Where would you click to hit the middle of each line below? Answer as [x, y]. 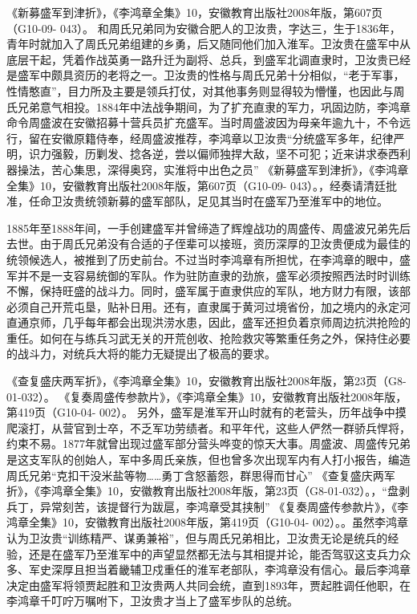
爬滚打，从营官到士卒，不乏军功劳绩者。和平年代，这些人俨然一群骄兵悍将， [208, 427]
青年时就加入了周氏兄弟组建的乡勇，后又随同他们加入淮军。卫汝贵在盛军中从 [208, 44]
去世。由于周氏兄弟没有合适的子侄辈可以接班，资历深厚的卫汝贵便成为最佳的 [208, 244]
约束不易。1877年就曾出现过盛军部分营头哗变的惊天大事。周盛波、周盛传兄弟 [208, 443]
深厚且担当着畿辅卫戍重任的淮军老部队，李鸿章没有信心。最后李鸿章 [231, 569]
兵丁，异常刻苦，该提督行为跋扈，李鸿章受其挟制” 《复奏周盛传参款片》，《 [202, 506]
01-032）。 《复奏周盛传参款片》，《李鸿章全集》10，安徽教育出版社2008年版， [207, 396]
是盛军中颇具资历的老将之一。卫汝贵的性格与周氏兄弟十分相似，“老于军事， [206, 75]
